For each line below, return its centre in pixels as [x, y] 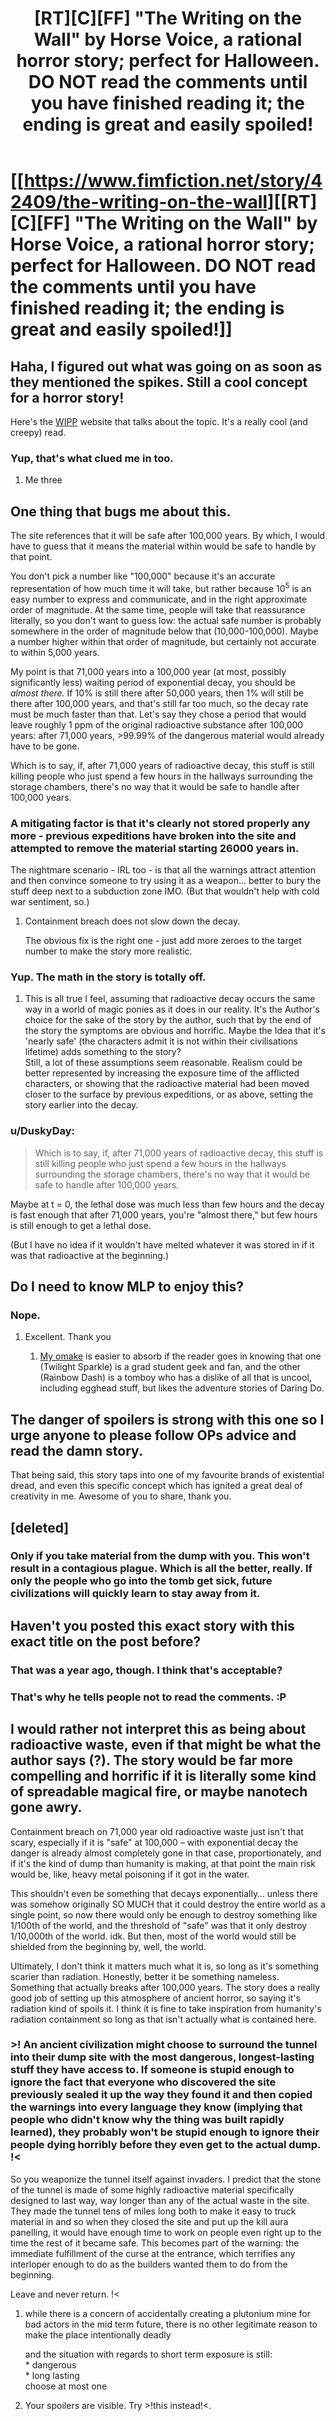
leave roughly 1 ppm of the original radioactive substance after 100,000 [157, 724]
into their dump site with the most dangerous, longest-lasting [162, 2057]
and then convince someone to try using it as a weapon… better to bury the [166, 881]
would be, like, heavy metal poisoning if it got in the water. [130, 1874]
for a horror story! [67, 397]
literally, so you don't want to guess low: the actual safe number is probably [166, 620]
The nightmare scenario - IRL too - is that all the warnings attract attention [163, 870]
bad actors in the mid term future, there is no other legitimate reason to [171, 2324]
